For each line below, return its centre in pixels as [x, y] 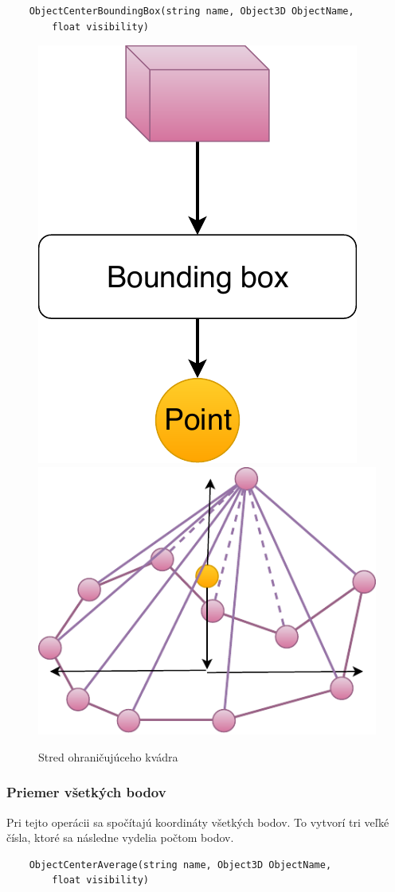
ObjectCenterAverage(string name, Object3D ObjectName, [180, 865]
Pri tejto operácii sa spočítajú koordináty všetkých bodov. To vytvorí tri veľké [198, 822]
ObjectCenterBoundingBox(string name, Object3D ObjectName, [192, 11]
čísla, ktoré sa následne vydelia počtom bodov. [120, 837]
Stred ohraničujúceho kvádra [108, 756]
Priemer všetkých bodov [86, 792]
